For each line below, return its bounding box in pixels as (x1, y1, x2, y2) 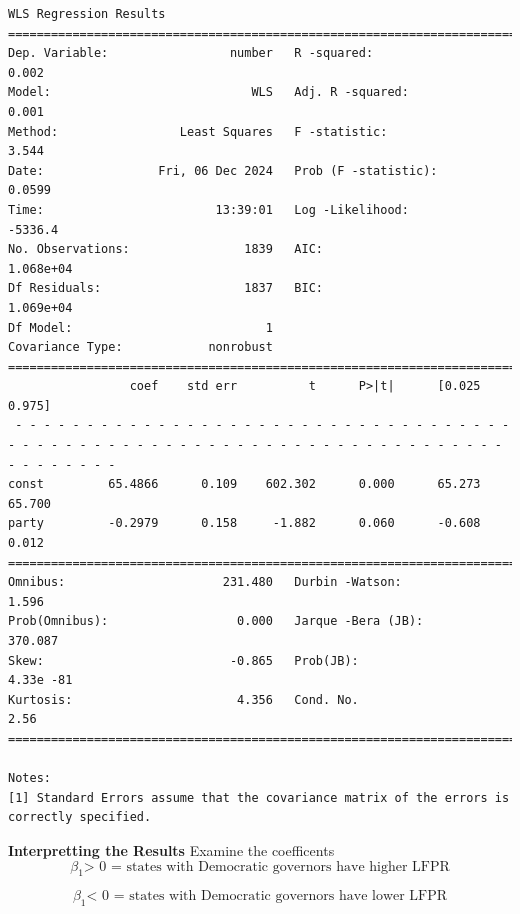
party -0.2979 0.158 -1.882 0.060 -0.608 (8, 516, 481, 531)
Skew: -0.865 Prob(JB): (8, 653, 359, 668)
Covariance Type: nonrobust (8, 340, 273, 355)
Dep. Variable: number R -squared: (8, 46, 374, 61)
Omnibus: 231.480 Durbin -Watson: (8, 575, 402, 590)
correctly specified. (8, 810, 152, 825)
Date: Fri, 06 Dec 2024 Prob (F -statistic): (8, 163, 438, 178)
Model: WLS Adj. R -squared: (8, 85, 409, 100)
